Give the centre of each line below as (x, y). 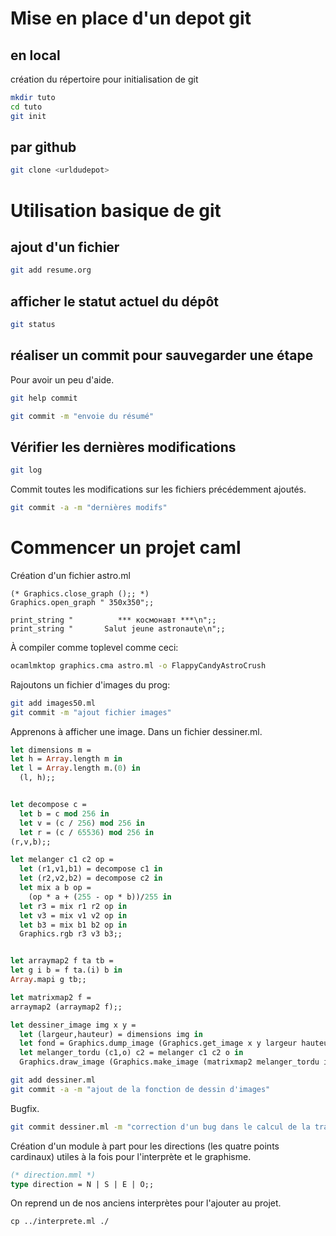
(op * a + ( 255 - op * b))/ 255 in (100, 897)
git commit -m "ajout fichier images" (91, 712)
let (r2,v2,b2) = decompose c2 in (91, 878)
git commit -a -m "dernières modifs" (89, 508)
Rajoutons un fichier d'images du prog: (90, 684)
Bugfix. (25, 1108)
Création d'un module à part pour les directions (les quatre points (145, 1146)
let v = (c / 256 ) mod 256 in (82, 823)
